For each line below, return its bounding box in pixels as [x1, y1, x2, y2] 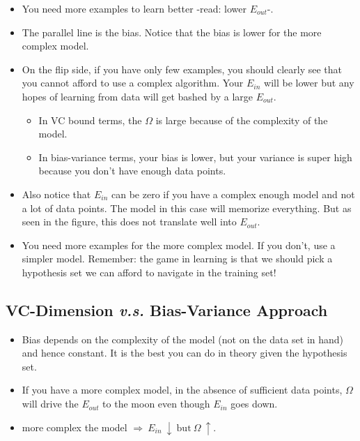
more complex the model [22, 419, 127, 434]
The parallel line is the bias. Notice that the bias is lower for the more [22, 24, 322, 39]
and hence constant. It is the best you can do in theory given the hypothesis [22, 345, 347, 360]
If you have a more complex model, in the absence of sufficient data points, [22, 382, 343, 397]
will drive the [22, 396, 79, 411]
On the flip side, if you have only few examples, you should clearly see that [22, 61, 343, 76]
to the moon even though [102, 396, 210, 411]
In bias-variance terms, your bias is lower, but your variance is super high [38, 149, 352, 164]
